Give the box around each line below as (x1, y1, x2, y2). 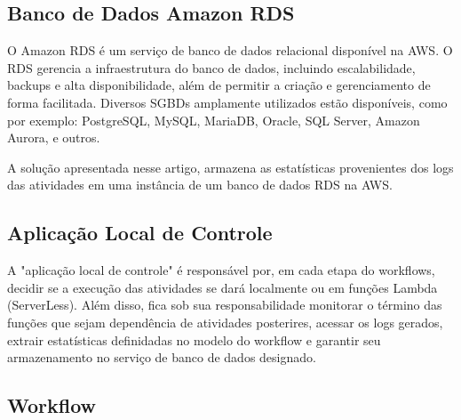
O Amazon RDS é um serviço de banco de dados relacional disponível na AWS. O (7, 41, 453, 60)
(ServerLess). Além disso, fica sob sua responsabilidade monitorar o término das (7, 295, 442, 314)
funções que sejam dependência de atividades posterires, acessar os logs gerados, (7, 312, 443, 331)
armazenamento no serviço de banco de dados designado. (7, 348, 316, 367)
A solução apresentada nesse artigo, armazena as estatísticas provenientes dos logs (7, 157, 454, 176)
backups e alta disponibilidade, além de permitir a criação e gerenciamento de (7, 76, 431, 94)
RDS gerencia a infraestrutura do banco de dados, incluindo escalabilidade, (7, 58, 416, 77)
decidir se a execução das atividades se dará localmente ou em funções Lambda (7, 278, 438, 296)
